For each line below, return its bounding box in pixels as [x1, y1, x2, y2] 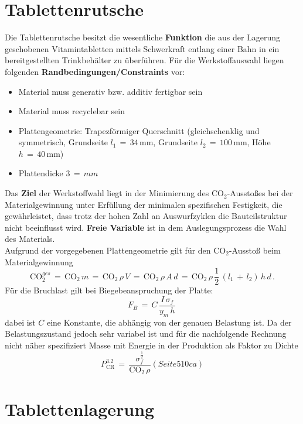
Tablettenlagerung [5, 396, 155, 420]
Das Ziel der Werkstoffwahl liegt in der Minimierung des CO [5, 187, 224, 199]
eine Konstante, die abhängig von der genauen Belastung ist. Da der [46, 316, 292, 328]
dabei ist [5, 316, 36, 328]
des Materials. [5, 232, 55, 245]
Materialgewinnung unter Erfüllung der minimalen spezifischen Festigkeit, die [5, 198, 282, 210]
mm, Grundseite [139, 136, 198, 148]
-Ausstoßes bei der [227, 187, 293, 199]
